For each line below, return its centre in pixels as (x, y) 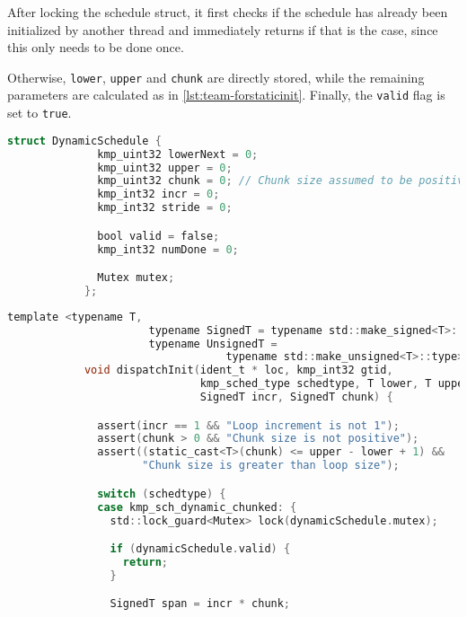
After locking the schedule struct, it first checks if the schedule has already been (228, 12)
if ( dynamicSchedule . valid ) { (200, 549)
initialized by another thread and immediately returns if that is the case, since (223, 29)
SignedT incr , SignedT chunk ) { (296, 397)
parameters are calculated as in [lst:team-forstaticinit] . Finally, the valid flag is (226, 95)
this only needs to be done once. (96, 47)
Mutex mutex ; (136, 278)
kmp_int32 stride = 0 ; (165, 208)
